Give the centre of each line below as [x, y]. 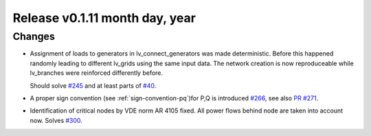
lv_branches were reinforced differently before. [97, 73]
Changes [34, 36]
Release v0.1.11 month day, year [104, 18]
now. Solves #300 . [56, 120]
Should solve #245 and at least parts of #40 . [93, 85]
